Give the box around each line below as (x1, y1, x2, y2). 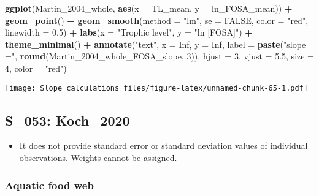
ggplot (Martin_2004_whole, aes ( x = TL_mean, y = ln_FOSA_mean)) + (5, 2, 293, 14)
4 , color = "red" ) (5, 61, 67, 74)
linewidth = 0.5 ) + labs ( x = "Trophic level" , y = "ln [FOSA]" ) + (5, 26, 253, 39)
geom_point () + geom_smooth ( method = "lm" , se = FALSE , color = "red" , (5, 13, 309, 26)
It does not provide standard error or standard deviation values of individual (19, 139, 308, 152)
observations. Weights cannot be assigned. (19, 151, 177, 164)
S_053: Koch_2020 (5, 110, 130, 129)
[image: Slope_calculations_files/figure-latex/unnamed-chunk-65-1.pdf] (5, 83, 308, 92)
